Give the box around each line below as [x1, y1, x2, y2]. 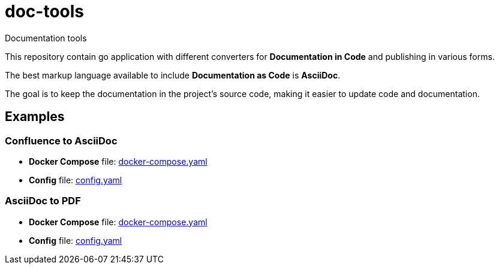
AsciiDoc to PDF [5, 195, 81, 207]
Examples [5, 109, 65, 125]
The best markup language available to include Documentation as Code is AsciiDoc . [5, 69, 341, 80]
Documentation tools [5, 32, 87, 43]
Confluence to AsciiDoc [5, 134, 118, 147]
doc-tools [5, 1, 84, 22]
